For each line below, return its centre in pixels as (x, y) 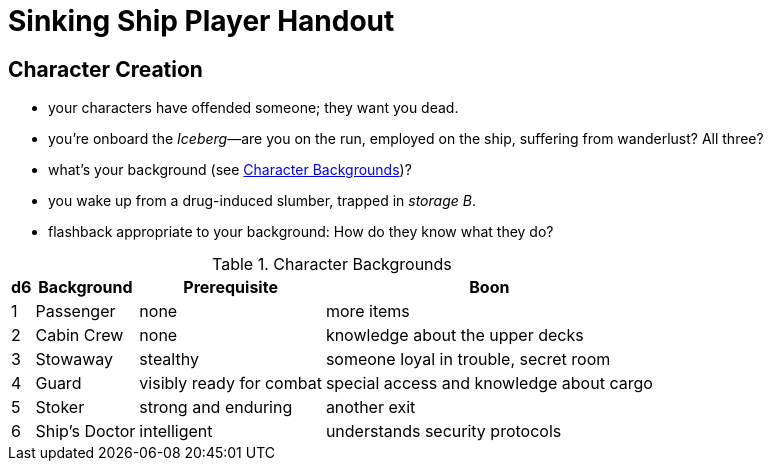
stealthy (169, 359)
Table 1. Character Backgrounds (332, 264)
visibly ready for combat (230, 383)
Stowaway (74, 359)
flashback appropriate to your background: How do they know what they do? (301, 232)
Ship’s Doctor (85, 431)
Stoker (60, 407)
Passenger (75, 311)
